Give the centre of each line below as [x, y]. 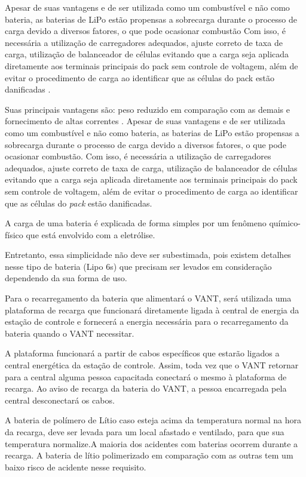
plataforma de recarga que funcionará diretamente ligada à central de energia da [152, 310]
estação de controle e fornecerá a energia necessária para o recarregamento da [147, 321]
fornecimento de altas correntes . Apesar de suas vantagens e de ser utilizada [145, 121]
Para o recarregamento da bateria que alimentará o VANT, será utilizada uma [148, 298]
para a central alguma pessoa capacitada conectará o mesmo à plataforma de [146, 376]
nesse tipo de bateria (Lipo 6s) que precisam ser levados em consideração [138, 266]
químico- [285, 223]
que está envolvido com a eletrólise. [91, 234]
